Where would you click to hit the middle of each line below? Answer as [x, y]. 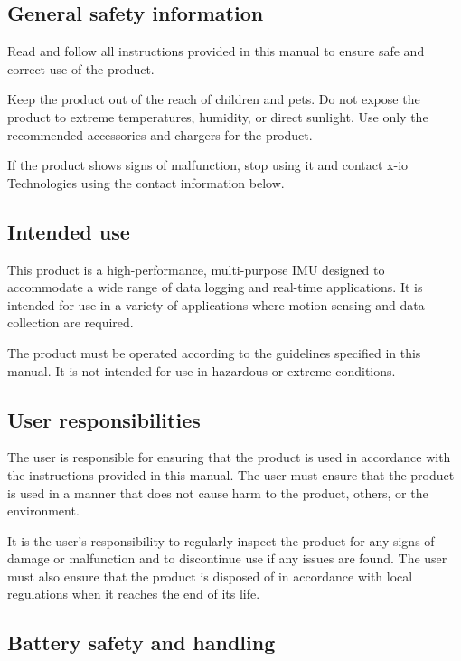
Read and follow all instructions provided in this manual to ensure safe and [216, 51]
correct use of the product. [81, 68]
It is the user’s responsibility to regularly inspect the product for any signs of [221, 540]
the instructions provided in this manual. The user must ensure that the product [231, 474]
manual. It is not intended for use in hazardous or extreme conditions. [202, 370]
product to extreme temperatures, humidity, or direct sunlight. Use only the [218, 116]
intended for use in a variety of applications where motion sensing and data [216, 304]
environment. [43, 510]
